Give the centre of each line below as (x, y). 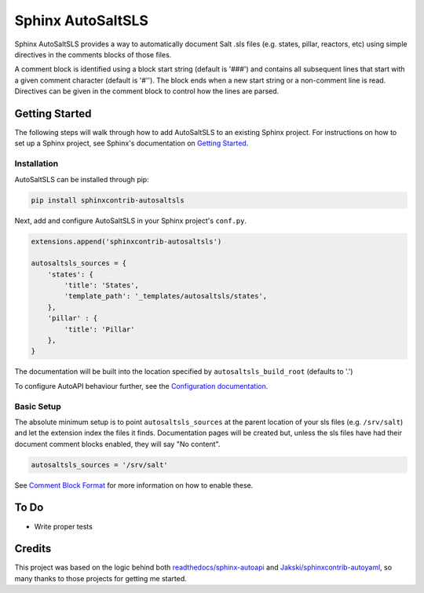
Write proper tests (64, 526)
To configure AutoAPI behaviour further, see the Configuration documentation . (141, 386)
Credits (33, 549)
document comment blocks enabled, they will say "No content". (117, 444)
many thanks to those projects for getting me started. (101, 578)
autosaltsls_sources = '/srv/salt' (99, 465)
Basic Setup (38, 406)
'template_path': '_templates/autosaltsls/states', (166, 296)
